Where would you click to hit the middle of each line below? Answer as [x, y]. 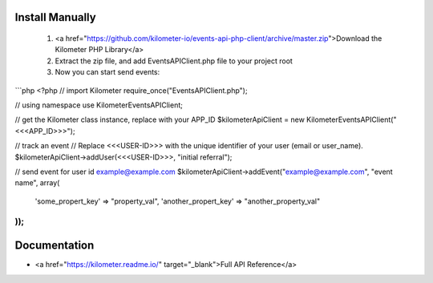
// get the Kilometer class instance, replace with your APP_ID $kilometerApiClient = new [160, 119]
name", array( [37, 183]
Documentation [55, 246]
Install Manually [55, 17]
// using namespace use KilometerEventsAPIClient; [99, 105]
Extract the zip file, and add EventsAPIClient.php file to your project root [174, 61]
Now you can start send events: [107, 72]
